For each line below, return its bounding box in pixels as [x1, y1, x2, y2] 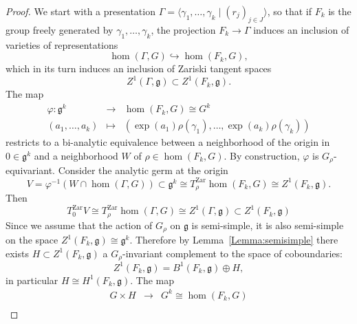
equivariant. [6, 163, 56, 177]
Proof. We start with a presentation [6, 4, 155, 18]
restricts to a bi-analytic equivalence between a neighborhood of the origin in [6, 135, 330, 149]
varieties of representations [6, 37, 118, 52]
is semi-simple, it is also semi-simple [191, 217, 344, 232]
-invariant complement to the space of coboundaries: [122, 246, 343, 260]
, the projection [151, 22, 216, 36]
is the [328, 4, 351, 18]
